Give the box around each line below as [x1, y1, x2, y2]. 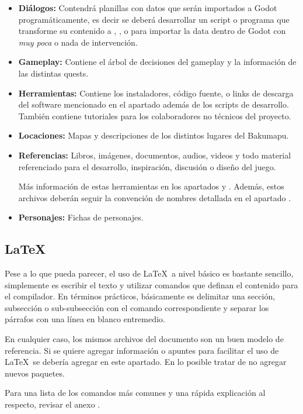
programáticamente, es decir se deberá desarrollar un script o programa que [18, 13, 290, 25]
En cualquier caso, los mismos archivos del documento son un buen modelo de [5, 333, 284, 345]
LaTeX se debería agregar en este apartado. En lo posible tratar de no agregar [5, 356, 287, 368]
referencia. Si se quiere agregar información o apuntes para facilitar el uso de [5, 344, 279, 356]
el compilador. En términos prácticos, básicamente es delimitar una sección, [5, 290, 276, 302]
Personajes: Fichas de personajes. [18, 211, 144, 223]
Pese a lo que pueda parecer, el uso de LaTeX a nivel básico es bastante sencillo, [5, 267, 294, 280]
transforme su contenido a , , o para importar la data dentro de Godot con [18, 25, 286, 37]
